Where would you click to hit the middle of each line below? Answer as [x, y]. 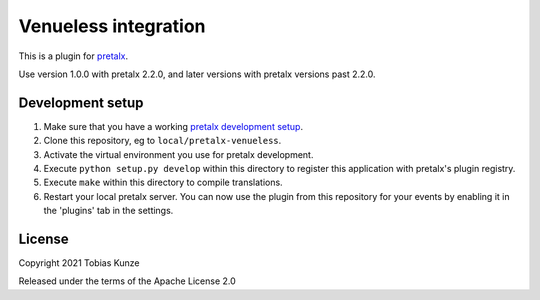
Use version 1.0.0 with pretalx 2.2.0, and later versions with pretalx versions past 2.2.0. [197, 74]
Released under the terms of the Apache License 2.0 [127, 281]
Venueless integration [112, 26]
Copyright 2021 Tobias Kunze [79, 263]
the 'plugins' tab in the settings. [108, 211]
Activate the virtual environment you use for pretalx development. [178, 154]
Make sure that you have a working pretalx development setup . [173, 126]
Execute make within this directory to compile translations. [163, 182]
